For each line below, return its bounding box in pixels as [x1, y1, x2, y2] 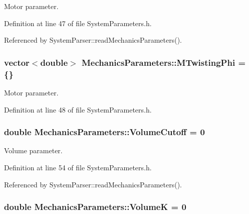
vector [4, 56, 30, 68]
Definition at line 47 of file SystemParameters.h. [4, 18, 152, 28]
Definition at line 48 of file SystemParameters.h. [4, 104, 152, 115]
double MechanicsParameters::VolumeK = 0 [4, 200, 186, 213]
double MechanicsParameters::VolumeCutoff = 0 [4, 126, 205, 138]
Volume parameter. [4, 145, 63, 156]
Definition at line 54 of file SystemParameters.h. [4, 162, 152, 172]
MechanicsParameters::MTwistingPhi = [81, 56, 246, 68]
